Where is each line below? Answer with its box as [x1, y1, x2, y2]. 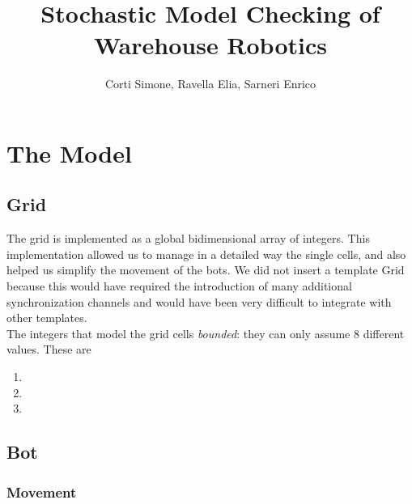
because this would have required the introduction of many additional [6, 277, 352, 294]
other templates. [6, 309, 87, 326]
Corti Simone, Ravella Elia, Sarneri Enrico [104, 75, 316, 92]
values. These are [6, 341, 91, 358]
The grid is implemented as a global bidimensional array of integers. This [6, 230, 370, 247]
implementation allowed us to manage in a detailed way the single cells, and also [6, 245, 406, 262]
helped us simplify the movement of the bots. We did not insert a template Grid [6, 261, 405, 278]
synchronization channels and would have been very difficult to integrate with [6, 293, 392, 310]
